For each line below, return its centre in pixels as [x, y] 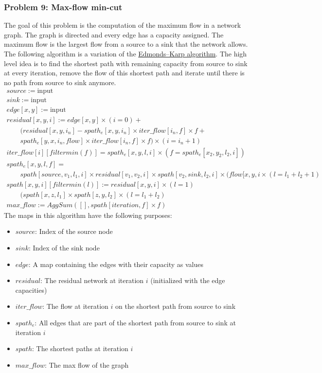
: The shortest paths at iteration [80, 348]
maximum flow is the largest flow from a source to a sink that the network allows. [126, 44]
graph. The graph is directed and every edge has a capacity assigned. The [114, 34]
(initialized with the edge [188, 280]
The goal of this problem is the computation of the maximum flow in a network [123, 25]
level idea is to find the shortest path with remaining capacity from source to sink [126, 63]
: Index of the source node [74, 231]
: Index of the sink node [64, 247]
